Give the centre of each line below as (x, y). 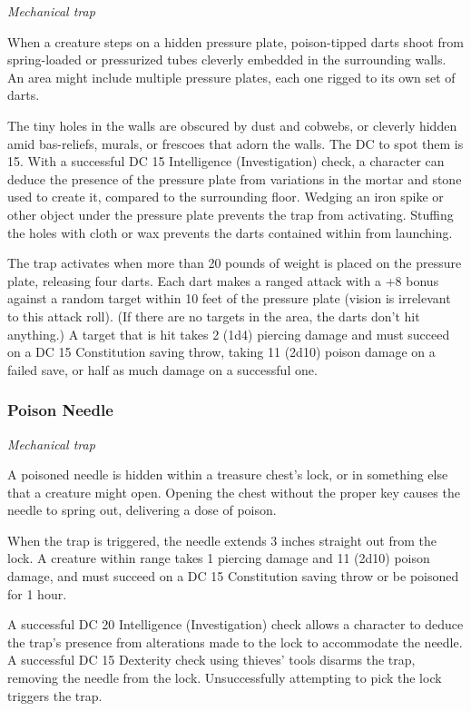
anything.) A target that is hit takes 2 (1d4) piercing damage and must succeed (229, 334)
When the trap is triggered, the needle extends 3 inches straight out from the (222, 540)
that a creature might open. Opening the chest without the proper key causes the (234, 492)
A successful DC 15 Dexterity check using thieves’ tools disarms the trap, (211, 660)
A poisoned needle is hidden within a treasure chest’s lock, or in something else (228, 474)
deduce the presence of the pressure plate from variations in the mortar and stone (235, 178)
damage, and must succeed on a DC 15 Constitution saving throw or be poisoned (233, 576)
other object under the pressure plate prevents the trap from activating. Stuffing (231, 214)
